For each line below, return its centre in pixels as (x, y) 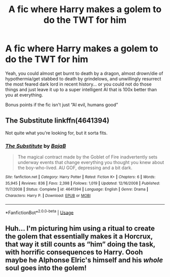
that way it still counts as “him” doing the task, (80, 244)
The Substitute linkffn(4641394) (57, 121)
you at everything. (24, 95)
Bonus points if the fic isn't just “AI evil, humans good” (62, 104)
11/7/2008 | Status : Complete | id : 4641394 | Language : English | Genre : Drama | (77, 189)
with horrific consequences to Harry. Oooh (74, 252)
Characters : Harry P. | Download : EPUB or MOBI (48, 196)
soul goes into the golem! (46, 268)
